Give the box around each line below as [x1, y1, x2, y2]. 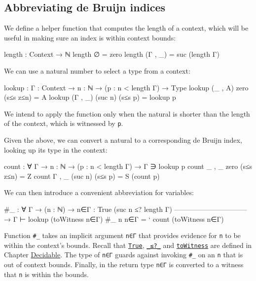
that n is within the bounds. [4, 269, 89, 279]
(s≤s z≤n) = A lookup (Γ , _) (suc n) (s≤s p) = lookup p [4, 92, 176, 102]
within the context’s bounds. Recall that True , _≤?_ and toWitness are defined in [4, 240, 252, 250]
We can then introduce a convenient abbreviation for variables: [4, 187, 194, 198]
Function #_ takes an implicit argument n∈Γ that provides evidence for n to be [4, 230, 241, 241]
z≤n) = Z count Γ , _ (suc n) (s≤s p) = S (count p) [4, 170, 160, 181]
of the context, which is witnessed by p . [4, 118, 123, 128]
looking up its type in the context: [4, 144, 108, 155]
